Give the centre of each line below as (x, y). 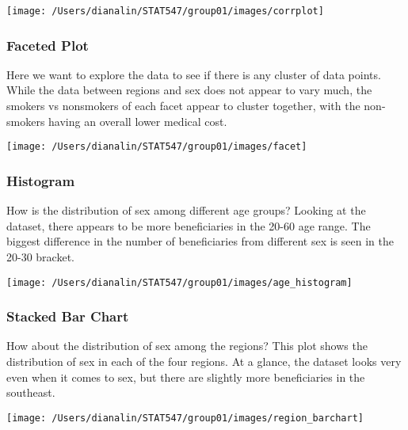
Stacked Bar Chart (68, 316)
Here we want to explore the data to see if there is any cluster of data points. (194, 74)
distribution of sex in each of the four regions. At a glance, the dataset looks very (204, 361)
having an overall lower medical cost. (138, 121)
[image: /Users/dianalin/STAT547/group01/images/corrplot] (165, 11)
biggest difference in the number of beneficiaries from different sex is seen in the (200, 241)
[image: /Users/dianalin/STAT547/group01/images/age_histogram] (179, 282)
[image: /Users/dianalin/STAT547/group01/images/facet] (157, 147)
